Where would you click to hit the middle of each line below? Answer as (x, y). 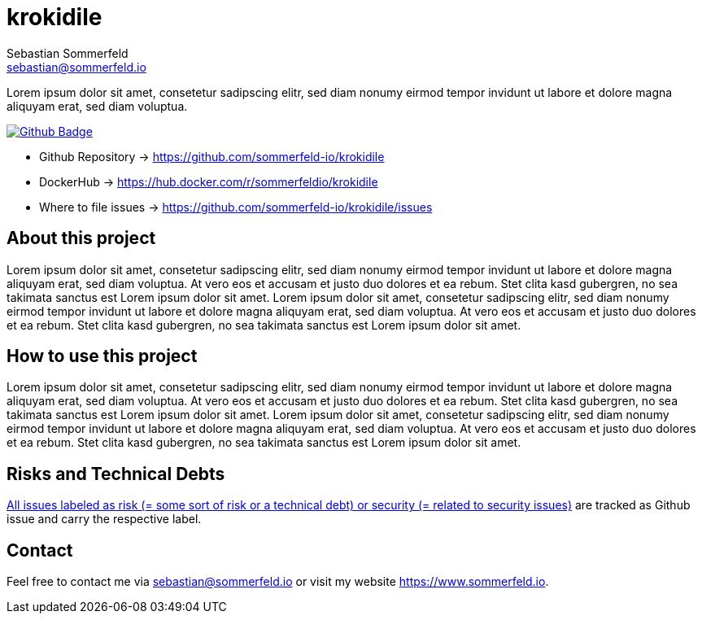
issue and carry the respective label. (104, 519)
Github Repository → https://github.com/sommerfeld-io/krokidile (212, 156)
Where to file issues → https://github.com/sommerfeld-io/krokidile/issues (236, 207)
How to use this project (102, 356)
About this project (81, 238)
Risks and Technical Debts (116, 474)
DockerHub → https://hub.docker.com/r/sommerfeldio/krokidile (209, 181)
